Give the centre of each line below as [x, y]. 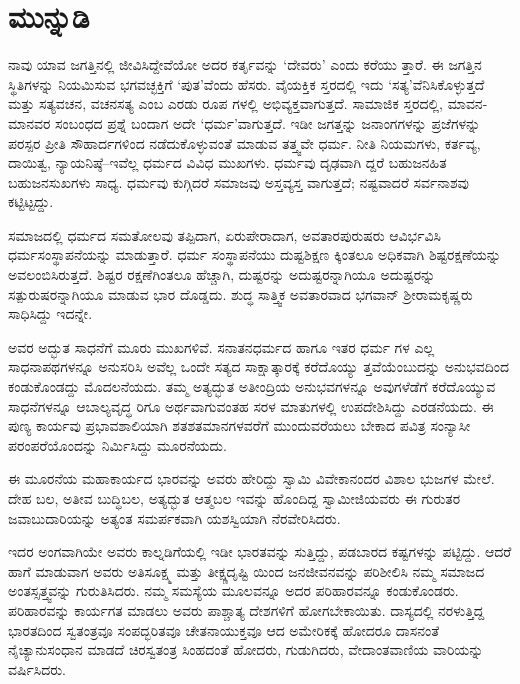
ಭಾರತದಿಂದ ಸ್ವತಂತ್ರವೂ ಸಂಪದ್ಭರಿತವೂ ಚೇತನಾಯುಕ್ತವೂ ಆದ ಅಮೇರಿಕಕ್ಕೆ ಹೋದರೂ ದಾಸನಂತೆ [224, 629]
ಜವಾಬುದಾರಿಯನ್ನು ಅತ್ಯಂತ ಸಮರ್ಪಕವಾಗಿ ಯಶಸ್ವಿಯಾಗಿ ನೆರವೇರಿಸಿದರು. [174, 517]
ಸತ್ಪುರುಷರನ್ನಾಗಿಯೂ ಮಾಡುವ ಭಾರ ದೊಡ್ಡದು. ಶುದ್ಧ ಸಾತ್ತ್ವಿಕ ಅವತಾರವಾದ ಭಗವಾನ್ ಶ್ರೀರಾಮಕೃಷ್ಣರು [240, 293]
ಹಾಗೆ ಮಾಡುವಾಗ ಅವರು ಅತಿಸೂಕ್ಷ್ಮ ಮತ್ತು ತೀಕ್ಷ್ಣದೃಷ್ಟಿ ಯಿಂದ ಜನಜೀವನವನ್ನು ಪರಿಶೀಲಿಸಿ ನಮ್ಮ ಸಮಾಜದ [246, 570]
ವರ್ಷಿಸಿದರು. [37, 668]
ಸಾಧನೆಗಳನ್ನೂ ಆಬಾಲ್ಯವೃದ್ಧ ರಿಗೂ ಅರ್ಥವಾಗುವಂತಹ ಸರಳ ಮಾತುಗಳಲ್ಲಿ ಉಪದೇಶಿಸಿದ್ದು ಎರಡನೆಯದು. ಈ [251, 405]
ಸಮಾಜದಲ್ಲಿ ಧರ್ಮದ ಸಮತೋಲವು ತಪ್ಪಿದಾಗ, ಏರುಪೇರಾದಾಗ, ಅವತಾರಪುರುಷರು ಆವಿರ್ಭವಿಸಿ [224, 234]
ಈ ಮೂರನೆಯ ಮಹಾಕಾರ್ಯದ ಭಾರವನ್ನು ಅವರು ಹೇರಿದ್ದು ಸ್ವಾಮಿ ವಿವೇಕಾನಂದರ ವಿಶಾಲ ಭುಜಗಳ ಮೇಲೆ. [251, 478]
